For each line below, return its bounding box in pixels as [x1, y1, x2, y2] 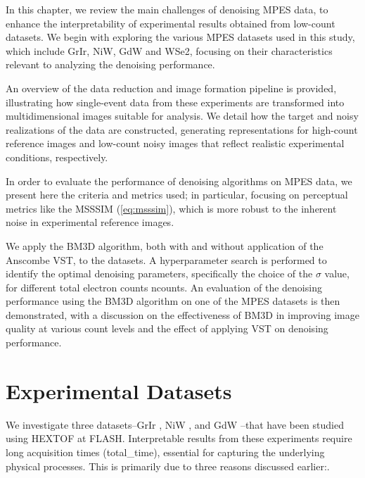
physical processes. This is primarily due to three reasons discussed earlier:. [6, 458, 330, 473]
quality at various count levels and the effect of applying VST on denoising [6, 321, 328, 336]
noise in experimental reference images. [6, 215, 174, 229]
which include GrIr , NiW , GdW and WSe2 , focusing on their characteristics [6, 43, 333, 58]
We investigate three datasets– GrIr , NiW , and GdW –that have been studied [6, 417, 344, 432]
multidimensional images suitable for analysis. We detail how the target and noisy [6, 108, 359, 123]
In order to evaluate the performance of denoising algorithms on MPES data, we [6, 173, 352, 188]
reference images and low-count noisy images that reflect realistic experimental [6, 136, 345, 151]
